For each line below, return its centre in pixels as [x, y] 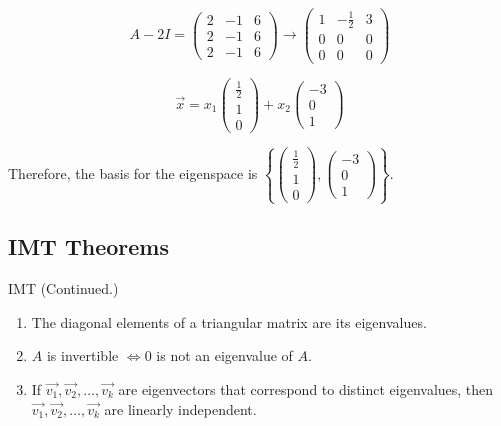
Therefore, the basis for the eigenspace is [133, 172]
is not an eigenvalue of [224, 355]
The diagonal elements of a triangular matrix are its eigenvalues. [229, 321]
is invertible [82, 355]
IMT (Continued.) [63, 288]
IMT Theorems [88, 246]
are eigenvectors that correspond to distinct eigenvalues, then [306, 388]
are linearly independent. [180, 408]
